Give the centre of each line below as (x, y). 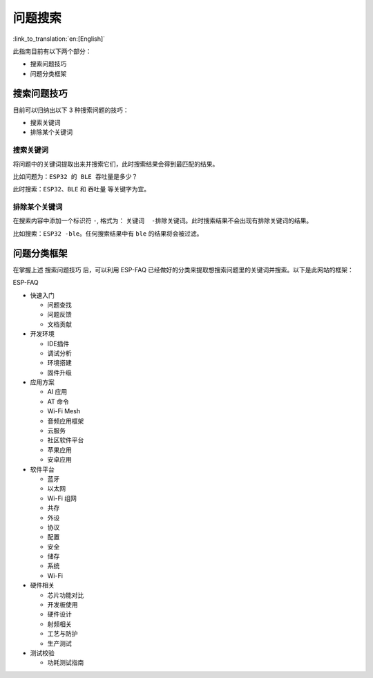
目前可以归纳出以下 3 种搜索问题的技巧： (71, 110)
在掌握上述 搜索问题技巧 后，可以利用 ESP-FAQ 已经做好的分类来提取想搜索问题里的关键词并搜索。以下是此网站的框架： (183, 270)
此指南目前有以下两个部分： (52, 51)
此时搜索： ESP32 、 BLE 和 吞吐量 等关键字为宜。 (82, 189)
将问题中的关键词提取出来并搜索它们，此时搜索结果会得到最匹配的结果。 (116, 164)
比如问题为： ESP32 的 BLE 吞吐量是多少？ (75, 176)
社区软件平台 (66, 440)
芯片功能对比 (66, 595)
